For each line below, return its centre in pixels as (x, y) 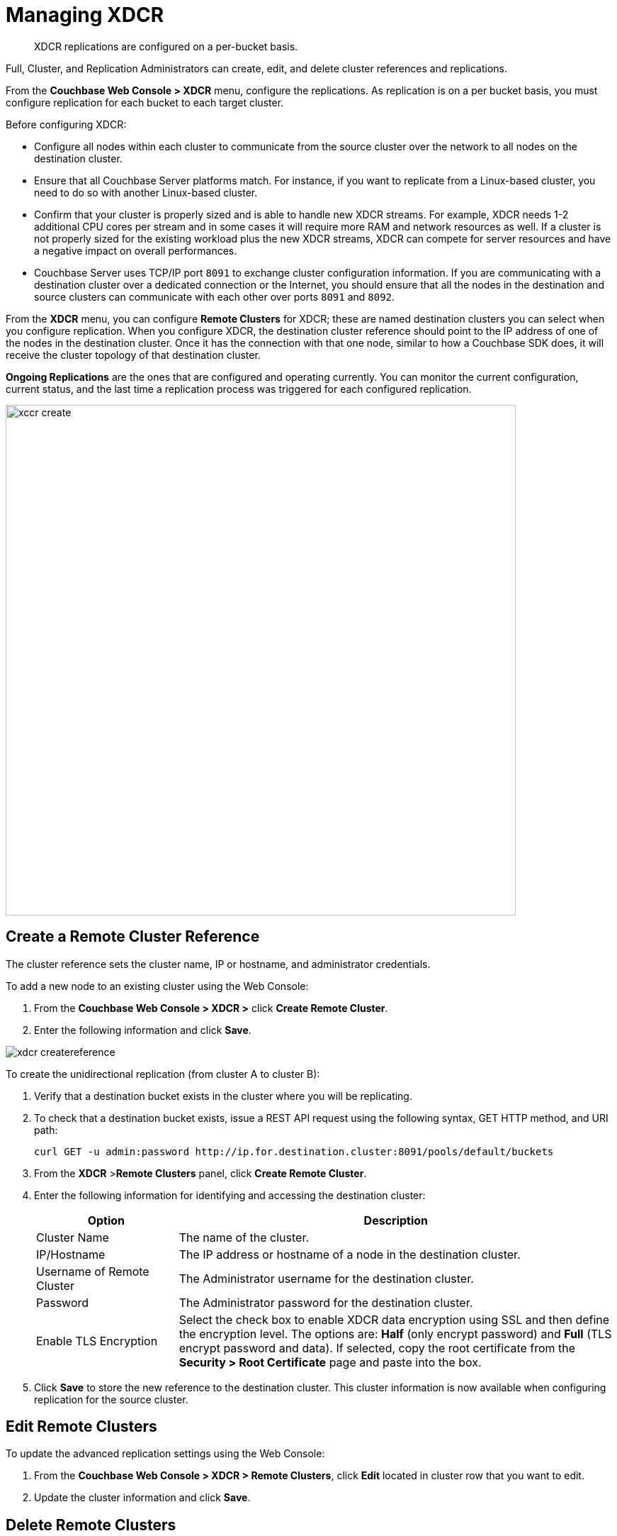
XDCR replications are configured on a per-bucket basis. (166, 46)
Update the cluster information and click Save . (142, 1498)
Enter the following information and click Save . (143, 1030)
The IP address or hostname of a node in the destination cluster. (350, 1254)
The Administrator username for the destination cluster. (326, 1278)
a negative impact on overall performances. (136, 250)
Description (396, 1220)
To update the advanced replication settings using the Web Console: (165, 1454)
